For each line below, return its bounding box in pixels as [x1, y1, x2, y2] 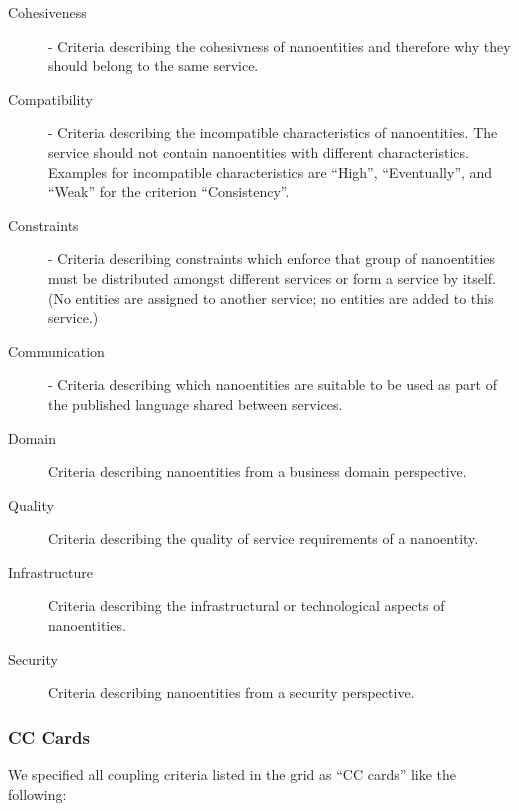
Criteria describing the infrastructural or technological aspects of [48, 595, 445, 616]
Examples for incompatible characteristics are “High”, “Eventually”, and [48, 161, 493, 182]
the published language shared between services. [48, 393, 343, 414]
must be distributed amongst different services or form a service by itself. [48, 267, 496, 288]
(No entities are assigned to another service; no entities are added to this [48, 287, 494, 308]
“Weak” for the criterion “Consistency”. [48, 181, 290, 202]
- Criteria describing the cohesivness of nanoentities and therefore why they [48, 35, 511, 56]
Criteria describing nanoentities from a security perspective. [48, 682, 415, 703]
